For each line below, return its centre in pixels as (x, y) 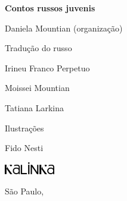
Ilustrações (24, 128)
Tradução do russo (38, 48)
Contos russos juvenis (50, 8)
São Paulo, (24, 191)
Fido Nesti (24, 148)
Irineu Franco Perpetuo (47, 67)
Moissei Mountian (37, 88)
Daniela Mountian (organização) (64, 28)
